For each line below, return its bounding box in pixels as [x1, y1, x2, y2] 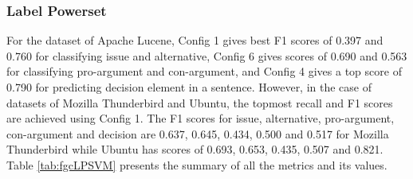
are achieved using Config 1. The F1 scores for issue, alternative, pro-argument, [6, 110, 395, 126]
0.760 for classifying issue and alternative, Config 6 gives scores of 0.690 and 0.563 [6, 47, 407, 64]
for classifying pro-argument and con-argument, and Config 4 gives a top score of [6, 63, 402, 80]
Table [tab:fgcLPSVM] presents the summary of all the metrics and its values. [6, 156, 387, 173]
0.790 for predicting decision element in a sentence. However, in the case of [6, 79, 372, 95]
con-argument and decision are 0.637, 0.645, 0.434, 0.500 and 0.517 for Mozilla [6, 125, 389, 142]
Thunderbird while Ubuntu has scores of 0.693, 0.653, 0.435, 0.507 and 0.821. [6, 141, 383, 158]
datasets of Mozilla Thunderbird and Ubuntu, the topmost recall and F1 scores [6, 94, 393, 111]
